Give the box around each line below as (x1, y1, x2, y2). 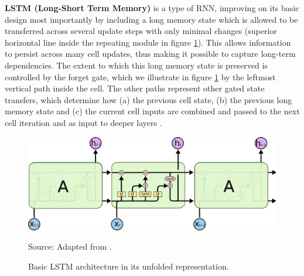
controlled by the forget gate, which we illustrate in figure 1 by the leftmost (5, 70, 276, 83)
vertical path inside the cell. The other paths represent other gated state (5, 82, 265, 94)
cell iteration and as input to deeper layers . (5, 116, 162, 128)
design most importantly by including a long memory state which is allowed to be (5, 13, 298, 25)
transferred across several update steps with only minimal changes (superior (5, 25, 277, 37)
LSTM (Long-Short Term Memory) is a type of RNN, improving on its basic (5, 2, 299, 13)
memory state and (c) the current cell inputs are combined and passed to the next (5, 105, 300, 117)
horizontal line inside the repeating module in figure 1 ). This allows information (5, 36, 291, 48)
